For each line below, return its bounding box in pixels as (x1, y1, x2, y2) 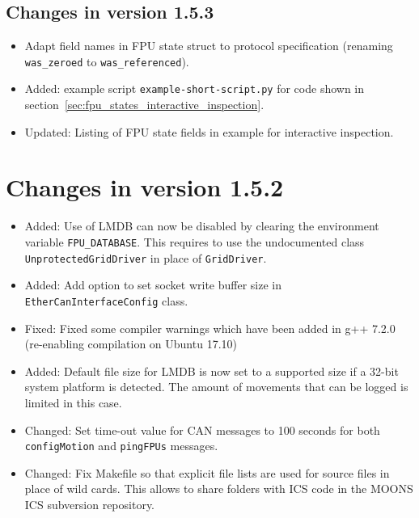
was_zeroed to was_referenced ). (24, 53, 189, 69)
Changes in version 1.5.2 (6, 171, 284, 204)
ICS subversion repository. (24, 495, 154, 512)
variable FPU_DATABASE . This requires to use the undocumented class (24, 234, 365, 251)
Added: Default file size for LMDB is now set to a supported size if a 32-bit (24, 362, 399, 379)
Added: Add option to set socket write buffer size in (24, 276, 282, 293)
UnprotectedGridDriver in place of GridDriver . (24, 249, 267, 266)
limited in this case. (24, 394, 122, 411)
